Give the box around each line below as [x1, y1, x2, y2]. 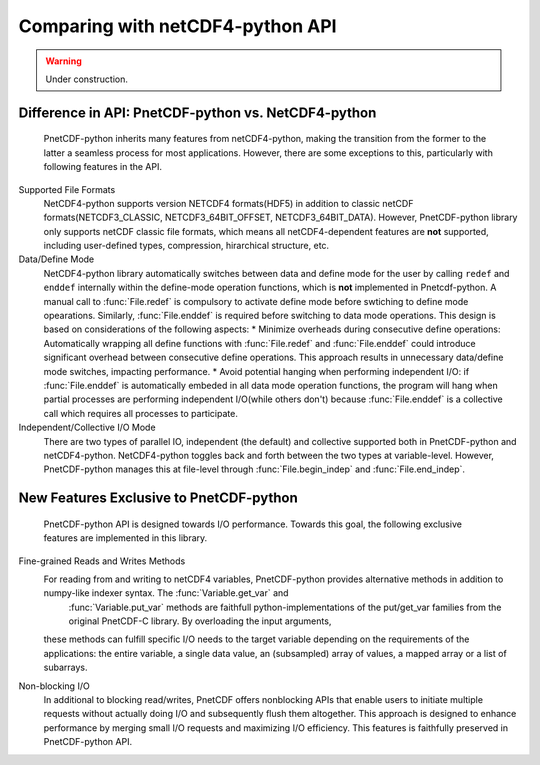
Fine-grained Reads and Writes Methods [18, 555, 186, 567]
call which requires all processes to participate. [43, 407, 239, 419]
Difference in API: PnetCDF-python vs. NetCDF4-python [18, 104, 377, 121]
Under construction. [45, 73, 129, 85]
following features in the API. [43, 161, 162, 173]
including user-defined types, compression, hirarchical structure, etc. [43, 240, 330, 252]
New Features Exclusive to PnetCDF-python [18, 490, 299, 507]
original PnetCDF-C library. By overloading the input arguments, [68, 615, 332, 627]
